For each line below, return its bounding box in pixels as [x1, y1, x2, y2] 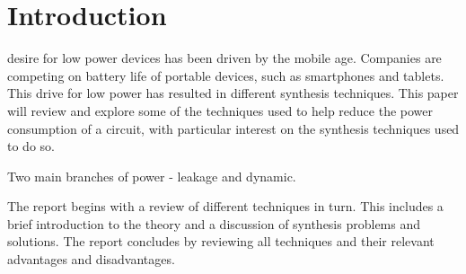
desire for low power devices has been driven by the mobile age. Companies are [7, 49, 442, 67]
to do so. [7, 137, 55, 155]
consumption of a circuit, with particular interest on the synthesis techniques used [7, 119, 460, 137]
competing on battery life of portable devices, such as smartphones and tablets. [7, 66, 444, 84]
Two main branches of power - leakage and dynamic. [7, 166, 296, 185]
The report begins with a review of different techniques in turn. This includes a [7, 197, 444, 216]
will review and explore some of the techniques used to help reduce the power [7, 101, 434, 119]
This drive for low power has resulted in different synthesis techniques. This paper [7, 84, 459, 102]
